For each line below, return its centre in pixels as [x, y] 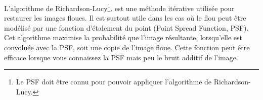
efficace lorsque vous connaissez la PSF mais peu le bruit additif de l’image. [121, 57]
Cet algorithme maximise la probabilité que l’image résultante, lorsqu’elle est [123, 37]
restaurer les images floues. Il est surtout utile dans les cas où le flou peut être [125, 18]
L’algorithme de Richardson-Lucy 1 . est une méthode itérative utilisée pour [119, 7]
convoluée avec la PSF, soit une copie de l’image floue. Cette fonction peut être [127, 47]
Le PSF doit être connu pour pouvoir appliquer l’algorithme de [114, 82]
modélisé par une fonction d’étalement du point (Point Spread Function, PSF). [126, 27]
